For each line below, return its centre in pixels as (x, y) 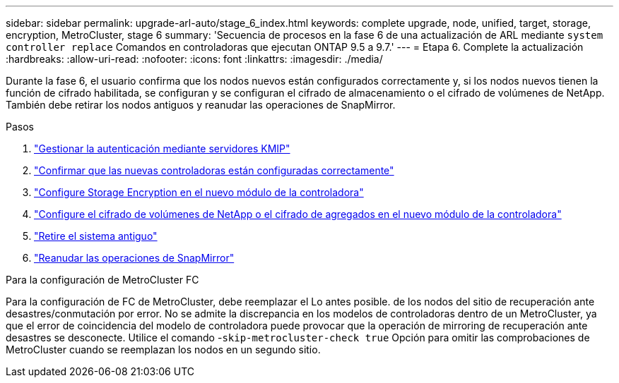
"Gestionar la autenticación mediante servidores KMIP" (162, 148)
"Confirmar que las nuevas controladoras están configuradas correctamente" (214, 170)
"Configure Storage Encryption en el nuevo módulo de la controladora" (199, 192)
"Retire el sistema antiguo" (96, 236)
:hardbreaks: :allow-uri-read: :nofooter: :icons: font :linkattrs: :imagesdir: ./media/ (194, 59)
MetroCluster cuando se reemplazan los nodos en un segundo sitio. (163, 349)
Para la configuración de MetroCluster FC (102, 280)
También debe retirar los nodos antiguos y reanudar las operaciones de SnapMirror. (201, 105)
